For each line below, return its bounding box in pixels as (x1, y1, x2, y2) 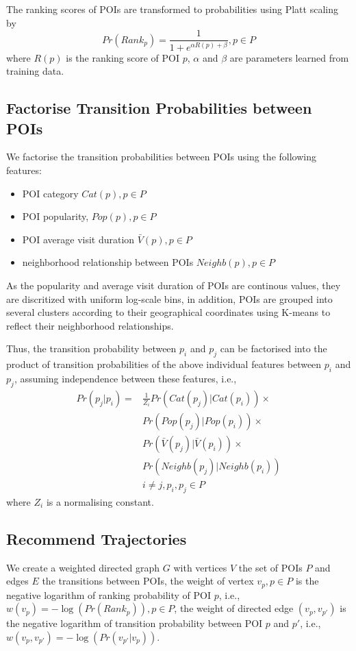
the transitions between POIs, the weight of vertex (42, 574, 254, 588)
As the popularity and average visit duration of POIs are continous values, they (6, 278, 341, 292)
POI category (22, 186, 79, 200)
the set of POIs (238, 560, 303, 574)
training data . (6, 64, 64, 78)
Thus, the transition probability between (6, 341, 177, 356)
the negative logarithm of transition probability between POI (6, 616, 263, 630)
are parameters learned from (229, 50, 349, 64)
